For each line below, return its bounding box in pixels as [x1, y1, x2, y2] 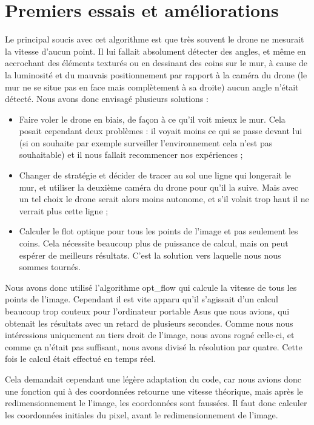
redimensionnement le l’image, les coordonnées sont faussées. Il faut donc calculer [5, 396, 307, 409]
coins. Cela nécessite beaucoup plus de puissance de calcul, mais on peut [19, 237, 289, 250]
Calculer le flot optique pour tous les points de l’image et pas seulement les [19, 225, 298, 237]
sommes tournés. [19, 260, 81, 273]
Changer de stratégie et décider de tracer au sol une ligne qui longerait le [19, 169, 291, 182]
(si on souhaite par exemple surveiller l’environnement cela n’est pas [19, 136, 273, 149]
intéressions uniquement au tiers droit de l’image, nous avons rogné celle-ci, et [5, 328, 295, 341]
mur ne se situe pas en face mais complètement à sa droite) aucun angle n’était [5, 80, 299, 93]
